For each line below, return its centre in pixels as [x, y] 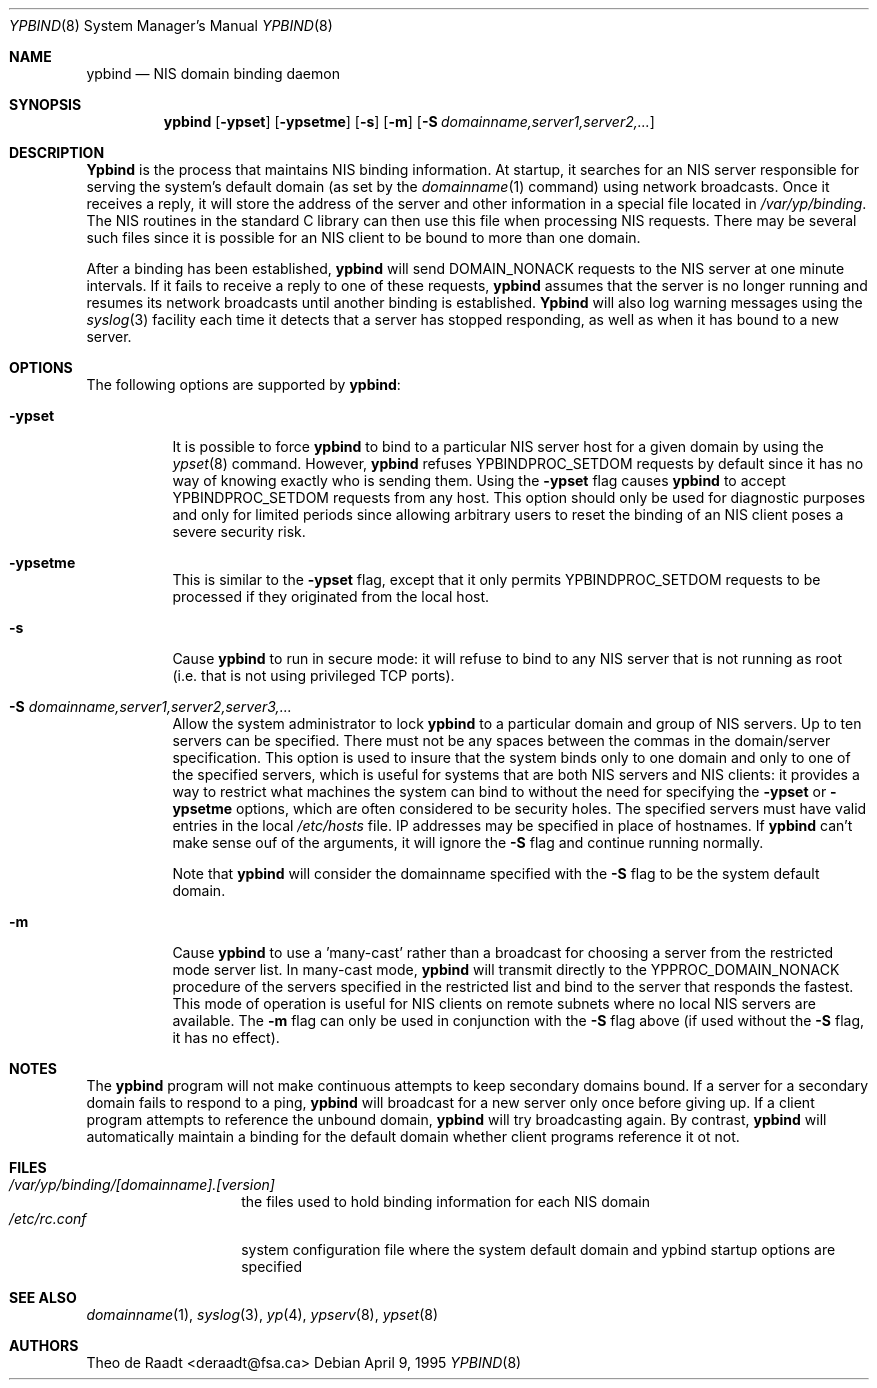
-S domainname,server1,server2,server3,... [150, 706]
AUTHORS [44, 1345]
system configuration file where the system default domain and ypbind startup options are [538, 1249]
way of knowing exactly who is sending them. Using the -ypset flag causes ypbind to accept [479, 480]
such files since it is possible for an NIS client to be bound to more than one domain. [363, 237]
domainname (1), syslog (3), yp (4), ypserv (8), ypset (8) [262, 1314]
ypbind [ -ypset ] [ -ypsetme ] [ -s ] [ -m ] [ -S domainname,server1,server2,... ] [409, 121]
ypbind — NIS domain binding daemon [213, 73]
